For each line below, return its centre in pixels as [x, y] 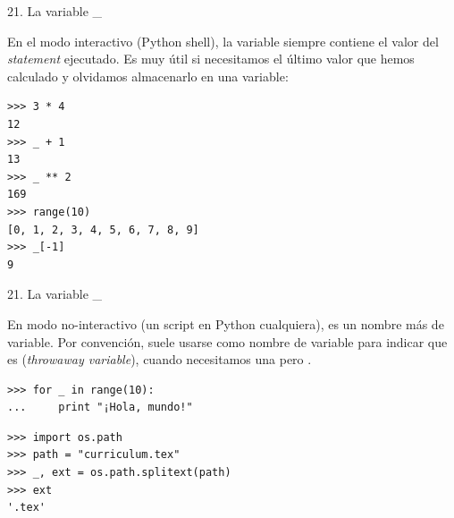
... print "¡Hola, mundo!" [100, 408]
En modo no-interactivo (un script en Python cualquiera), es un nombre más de [226, 323]
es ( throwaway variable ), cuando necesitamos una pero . [160, 359]
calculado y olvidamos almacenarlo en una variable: [148, 76]
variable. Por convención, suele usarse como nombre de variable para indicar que [227, 341]
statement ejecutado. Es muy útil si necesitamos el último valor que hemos [211, 59]
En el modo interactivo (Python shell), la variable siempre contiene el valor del [223, 41]
